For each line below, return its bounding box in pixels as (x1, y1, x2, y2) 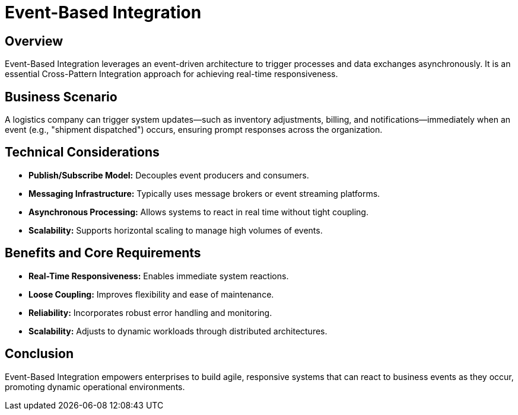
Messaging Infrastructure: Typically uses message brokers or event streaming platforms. (28, 188, 380, 199)
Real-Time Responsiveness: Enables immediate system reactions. (28, 270, 289, 281)
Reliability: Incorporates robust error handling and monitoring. (28, 307, 272, 318)
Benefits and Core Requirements (5, 245, 201, 261)
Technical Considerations (5, 145, 160, 160)
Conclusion (5, 346, 74, 362)
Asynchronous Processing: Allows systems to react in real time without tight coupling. (28, 206, 368, 217)
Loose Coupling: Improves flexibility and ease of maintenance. (28, 289, 274, 299)
